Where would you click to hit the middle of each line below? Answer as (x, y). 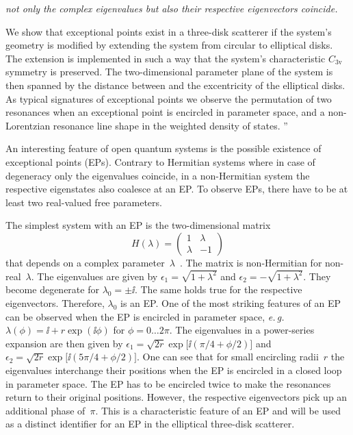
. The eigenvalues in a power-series (242, 330)
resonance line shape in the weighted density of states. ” (170, 125)
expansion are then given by (64, 343)
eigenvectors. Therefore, (55, 302)
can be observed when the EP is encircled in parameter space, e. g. (145, 316)
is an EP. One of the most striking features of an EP (231, 302)
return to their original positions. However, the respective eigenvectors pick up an (176, 397)
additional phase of (45, 410)
